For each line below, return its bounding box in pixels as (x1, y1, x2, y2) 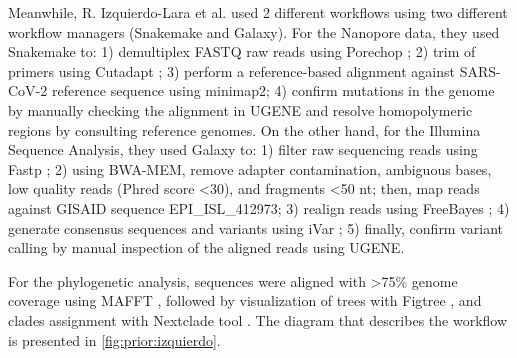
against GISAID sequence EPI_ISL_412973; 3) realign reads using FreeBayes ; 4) (8, 197, 510, 218)
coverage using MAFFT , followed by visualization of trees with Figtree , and (8, 290, 482, 311)
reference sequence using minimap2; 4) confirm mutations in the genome (51, 80, 495, 101)
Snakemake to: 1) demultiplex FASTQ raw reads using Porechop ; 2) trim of (8, 41, 476, 62)
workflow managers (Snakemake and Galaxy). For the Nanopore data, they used (8, 21, 500, 42)
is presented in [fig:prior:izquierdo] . (8, 329, 221, 350)
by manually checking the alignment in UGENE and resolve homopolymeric (8, 99, 473, 120)
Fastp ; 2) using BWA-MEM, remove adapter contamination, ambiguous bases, (8, 158, 492, 179)
